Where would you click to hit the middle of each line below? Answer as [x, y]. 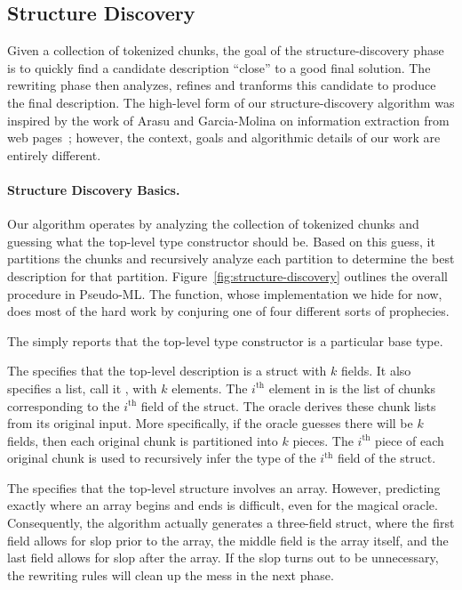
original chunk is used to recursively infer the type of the [162, 458]
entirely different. [54, 154]
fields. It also [376, 371]
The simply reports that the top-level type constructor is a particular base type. [225, 340]
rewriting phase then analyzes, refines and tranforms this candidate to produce [222, 85]
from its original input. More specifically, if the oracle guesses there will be [210, 423]
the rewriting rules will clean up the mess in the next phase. [171, 574]
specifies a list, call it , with [82, 388]
